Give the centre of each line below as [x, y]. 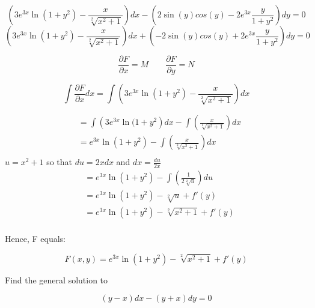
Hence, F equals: [35, 238]
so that [60, 162]
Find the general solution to [57, 279]
